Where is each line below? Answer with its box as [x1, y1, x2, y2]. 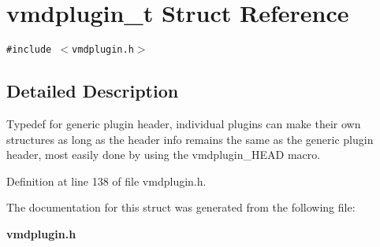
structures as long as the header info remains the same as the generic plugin [6, 131, 374, 147]
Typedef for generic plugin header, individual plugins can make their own [6, 115, 361, 131]
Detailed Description [6, 79, 179, 103]
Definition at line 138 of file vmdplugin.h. [6, 172, 207, 189]
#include [6, 44, 52, 56]
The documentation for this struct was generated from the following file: [6, 199, 356, 216]
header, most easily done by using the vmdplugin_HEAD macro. [6, 146, 321, 163]
